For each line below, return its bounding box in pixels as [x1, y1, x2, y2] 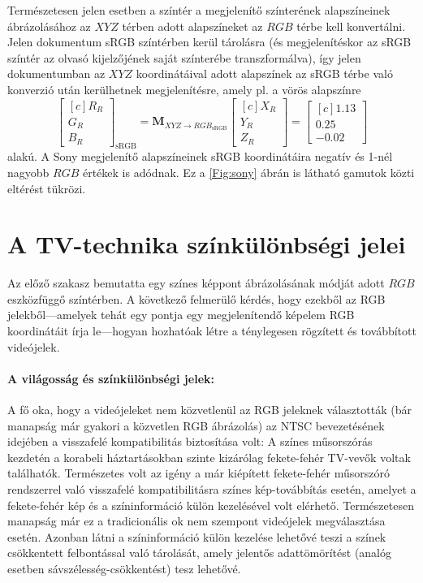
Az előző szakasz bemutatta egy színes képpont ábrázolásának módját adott [7, 274, 385, 291]
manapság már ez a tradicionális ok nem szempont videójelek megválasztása [7, 512, 386, 529]
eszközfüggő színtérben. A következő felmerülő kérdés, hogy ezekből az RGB [7, 290, 386, 307]
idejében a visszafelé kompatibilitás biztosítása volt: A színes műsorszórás [7, 433, 373, 450]
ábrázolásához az [7, 17, 91, 34]
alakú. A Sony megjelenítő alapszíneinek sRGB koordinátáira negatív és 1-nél [7, 148, 393, 165]
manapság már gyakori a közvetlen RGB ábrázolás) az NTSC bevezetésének [7, 417, 385, 434]
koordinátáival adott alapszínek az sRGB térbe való [136, 65, 393, 82]
